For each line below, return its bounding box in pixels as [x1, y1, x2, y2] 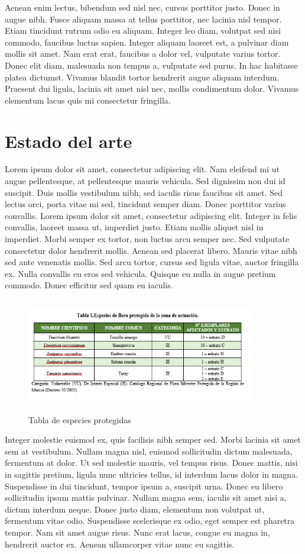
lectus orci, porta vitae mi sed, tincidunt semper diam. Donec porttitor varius [5, 198, 286, 210]
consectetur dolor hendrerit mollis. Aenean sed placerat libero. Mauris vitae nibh [5, 244, 297, 256]
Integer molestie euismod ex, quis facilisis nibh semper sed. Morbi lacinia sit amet [5, 433, 301, 446]
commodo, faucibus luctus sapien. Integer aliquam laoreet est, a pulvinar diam [5, 36, 289, 48]
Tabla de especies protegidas [28, 413, 131, 426]
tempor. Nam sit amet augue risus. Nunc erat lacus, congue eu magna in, [5, 526, 270, 538]
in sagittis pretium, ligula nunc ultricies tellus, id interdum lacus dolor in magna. [5, 468, 298, 480]
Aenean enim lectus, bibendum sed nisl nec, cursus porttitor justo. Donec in [5, 1, 280, 13]
